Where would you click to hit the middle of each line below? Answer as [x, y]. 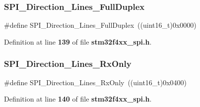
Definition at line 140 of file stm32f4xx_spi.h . [78, 99]
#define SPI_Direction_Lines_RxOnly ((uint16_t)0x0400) [96, 82]
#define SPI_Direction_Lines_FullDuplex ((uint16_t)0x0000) [100, 25]
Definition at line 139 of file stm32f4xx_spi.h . [78, 41]
